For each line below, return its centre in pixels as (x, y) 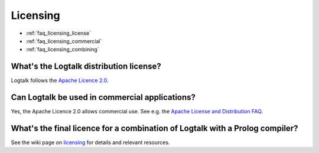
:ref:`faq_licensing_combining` (63, 50)
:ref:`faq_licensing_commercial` (64, 41)
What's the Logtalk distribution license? (86, 66)
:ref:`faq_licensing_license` (58, 33)
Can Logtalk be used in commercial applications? (103, 97)
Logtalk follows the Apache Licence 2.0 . (60, 80)
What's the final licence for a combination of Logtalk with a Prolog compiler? (154, 128)
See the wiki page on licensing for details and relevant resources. (90, 142)
